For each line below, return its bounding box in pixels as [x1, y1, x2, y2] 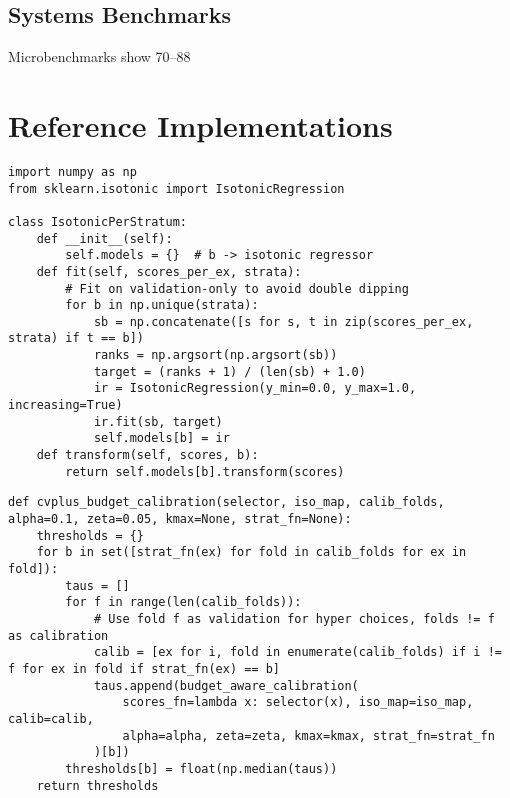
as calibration [8, 628, 109, 643]
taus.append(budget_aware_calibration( [93, 678, 359, 693]
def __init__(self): [36, 231, 173, 246]
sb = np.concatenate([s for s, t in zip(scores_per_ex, [93, 314, 474, 329]
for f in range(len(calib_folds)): [65, 595, 302, 610]
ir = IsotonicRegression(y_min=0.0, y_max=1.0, [93, 381, 417, 396]
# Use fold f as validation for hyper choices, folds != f [93, 611, 495, 626]
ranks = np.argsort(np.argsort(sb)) [93, 348, 338, 363]
